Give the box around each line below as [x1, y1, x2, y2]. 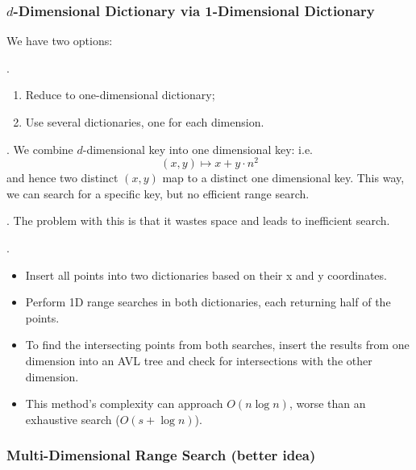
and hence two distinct [6, 169, 119, 186]
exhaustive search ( [25, 410, 120, 427]
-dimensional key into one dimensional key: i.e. [82, 140, 313, 157]
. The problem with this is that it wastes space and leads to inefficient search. [6, 212, 390, 229]
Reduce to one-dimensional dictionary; [25, 86, 215, 103]
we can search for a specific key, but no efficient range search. [6, 185, 310, 202]
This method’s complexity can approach [25, 395, 223, 412]
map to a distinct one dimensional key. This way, [162, 169, 405, 186]
